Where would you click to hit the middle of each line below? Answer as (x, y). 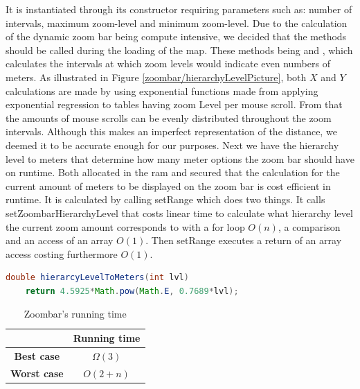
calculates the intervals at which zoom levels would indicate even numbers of (168, 63)
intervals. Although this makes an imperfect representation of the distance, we (171, 131)
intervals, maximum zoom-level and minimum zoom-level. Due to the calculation (177, 23)
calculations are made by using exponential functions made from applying (162, 90)
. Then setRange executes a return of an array (244, 240)
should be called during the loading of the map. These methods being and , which (179, 50)
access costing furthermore (62, 253)
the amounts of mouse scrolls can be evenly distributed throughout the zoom (169, 118)
